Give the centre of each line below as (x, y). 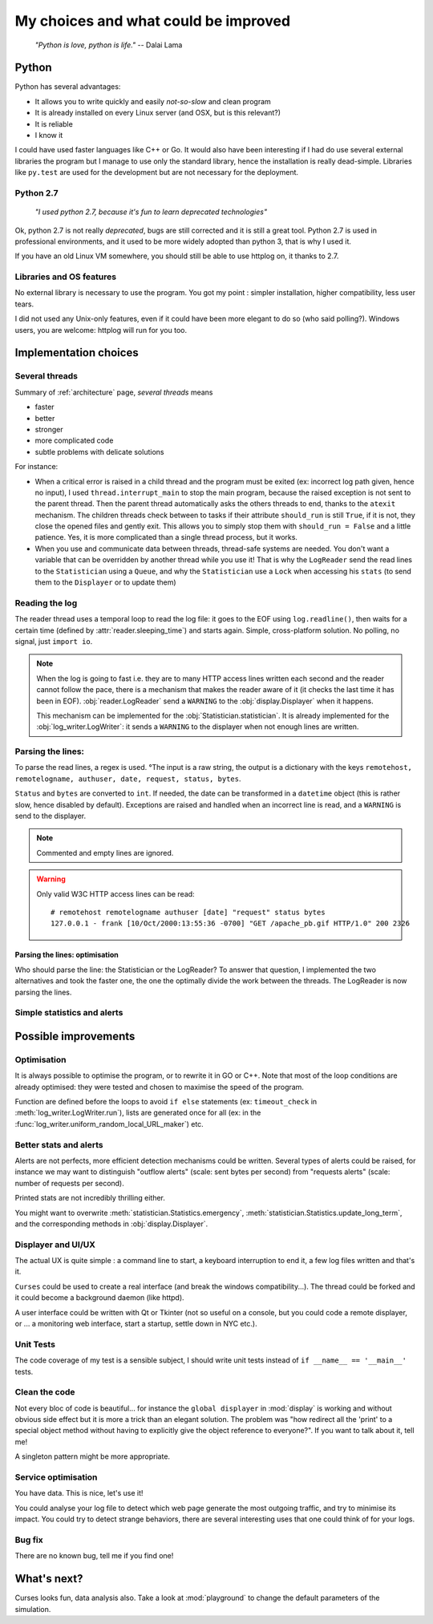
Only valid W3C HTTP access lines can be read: (116, 893)
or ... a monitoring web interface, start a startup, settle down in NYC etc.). (136, 1323)
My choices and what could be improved (153, 21)
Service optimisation (56, 1477)
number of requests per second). (69, 1183)
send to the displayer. (51, 816)
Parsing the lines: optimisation (67, 955)
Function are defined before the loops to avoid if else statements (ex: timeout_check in (166, 1102)
